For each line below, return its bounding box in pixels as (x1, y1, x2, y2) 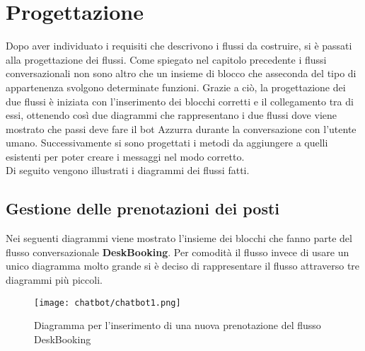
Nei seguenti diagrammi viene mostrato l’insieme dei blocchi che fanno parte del (6, 231, 352, 246)
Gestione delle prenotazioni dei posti (6, 197, 280, 219)
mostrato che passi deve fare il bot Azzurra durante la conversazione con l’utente (6, 121, 357, 136)
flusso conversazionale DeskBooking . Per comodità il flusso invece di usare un (6, 244, 349, 259)
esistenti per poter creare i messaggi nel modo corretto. (6, 149, 245, 163)
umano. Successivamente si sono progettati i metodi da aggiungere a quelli (6, 135, 328, 150)
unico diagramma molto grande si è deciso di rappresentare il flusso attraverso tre (6, 258, 360, 273)
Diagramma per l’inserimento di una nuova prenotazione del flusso (34, 318, 321, 333)
